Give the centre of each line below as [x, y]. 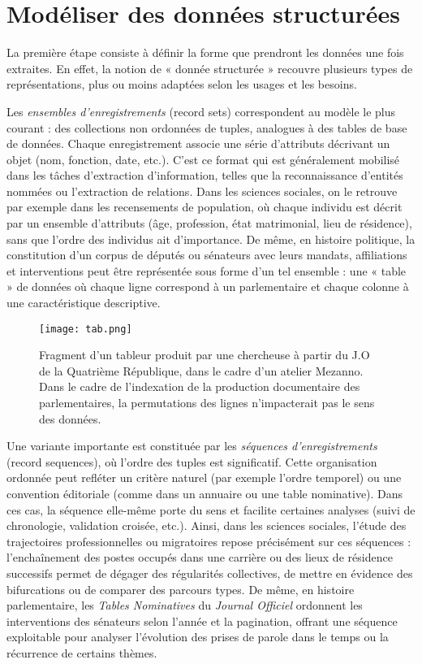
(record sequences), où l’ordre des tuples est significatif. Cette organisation [192, 461]
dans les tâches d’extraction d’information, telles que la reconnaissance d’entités [205, 175]
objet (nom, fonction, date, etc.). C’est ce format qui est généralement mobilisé [203, 159]
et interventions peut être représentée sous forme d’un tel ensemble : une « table [207, 270]
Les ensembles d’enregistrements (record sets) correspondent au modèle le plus [201, 111]
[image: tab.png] [86, 329]
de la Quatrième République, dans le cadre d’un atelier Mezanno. [201, 370]
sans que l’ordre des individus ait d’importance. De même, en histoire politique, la [211, 239]
